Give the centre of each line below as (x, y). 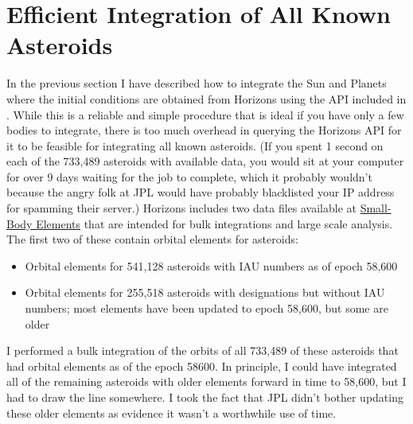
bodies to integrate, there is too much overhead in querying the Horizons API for (204, 130)
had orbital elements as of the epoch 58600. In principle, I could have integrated (202, 366)
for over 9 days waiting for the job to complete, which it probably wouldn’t (189, 176)
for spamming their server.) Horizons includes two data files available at (182, 208)
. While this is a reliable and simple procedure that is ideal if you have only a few (205, 114)
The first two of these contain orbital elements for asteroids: (152, 239)
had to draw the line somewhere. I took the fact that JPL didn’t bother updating (205, 397)
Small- (376, 208)
